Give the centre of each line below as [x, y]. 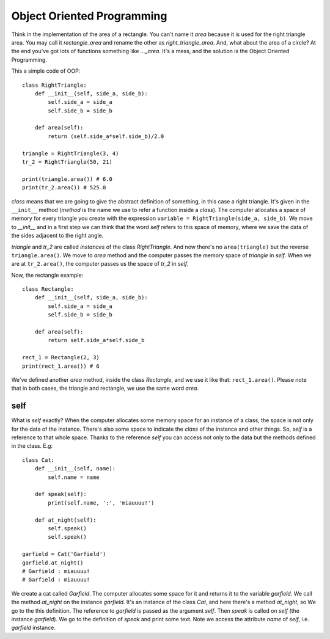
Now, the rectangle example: [47, 275]
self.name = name [74, 477]
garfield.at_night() [53, 563]
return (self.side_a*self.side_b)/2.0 [106, 136]
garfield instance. [34, 628]
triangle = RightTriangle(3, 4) [71, 153]
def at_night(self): [65, 520]
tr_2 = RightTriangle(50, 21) [68, 162]
